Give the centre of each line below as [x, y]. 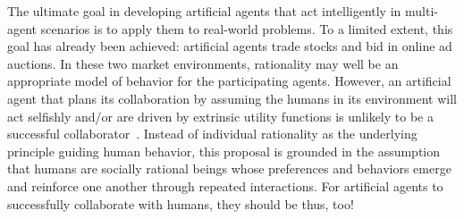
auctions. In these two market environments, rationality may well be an [203, 63]
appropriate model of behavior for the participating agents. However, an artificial [229, 81]
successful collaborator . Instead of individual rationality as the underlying [212, 134]
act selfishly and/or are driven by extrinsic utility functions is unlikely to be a [220, 116]
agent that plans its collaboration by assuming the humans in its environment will [232, 98]
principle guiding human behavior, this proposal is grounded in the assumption [224, 151]
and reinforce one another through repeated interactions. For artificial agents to [225, 185]
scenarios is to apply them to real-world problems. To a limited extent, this [247, 28]
